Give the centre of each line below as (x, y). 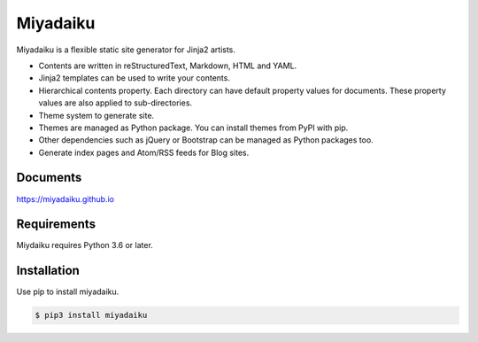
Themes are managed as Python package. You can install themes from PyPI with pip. (193, 128)
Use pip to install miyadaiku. (68, 291)
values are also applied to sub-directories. (116, 103)
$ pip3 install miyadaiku (91, 315)
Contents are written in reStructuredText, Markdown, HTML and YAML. (168, 66)
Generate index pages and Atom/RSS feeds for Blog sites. (144, 152)
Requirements (56, 225)
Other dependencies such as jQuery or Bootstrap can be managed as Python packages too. (206, 140)
